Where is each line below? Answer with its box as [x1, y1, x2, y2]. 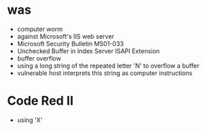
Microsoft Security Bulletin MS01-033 [17, 39, 124, 48]
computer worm [17, 25, 63, 33]
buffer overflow [17, 54, 61, 62]
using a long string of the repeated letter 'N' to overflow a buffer [17, 61, 200, 70]
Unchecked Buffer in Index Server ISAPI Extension [17, 47, 161, 55]
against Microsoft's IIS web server [17, 32, 115, 40]
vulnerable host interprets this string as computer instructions [17, 68, 193, 77]
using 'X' [17, 116, 43, 124]
